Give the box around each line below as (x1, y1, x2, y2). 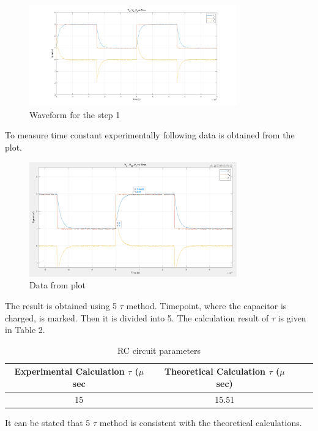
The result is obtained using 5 (5, 299, 117, 312)
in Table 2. (5, 323, 45, 336)
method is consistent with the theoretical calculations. (99, 416, 302, 429)
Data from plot (29, 279, 86, 291)
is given (278, 311, 306, 324)
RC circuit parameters (117, 343, 201, 356)
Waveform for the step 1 (29, 108, 120, 121)
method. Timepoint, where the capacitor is (126, 299, 287, 312)
